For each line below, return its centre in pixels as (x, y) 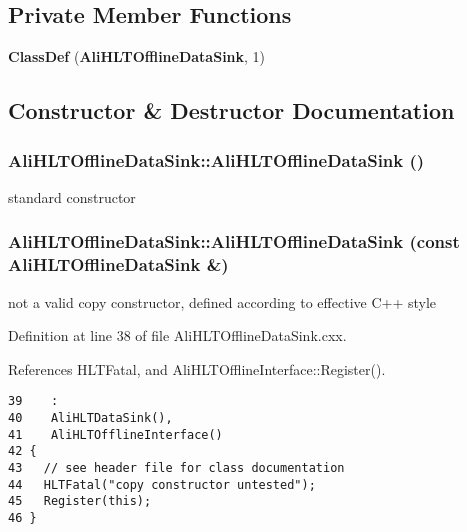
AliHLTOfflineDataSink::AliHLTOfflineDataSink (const (234, 241)
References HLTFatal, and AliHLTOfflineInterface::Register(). (197, 368)
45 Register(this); (80, 501)
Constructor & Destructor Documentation (231, 110)
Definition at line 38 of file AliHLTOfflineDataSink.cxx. (177, 335)
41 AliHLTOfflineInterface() (115, 434)
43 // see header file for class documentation (176, 467)
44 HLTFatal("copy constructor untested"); (162, 484)
